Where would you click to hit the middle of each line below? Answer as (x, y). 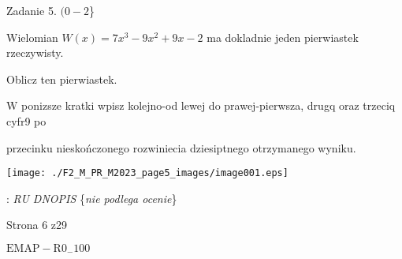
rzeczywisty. (35, 53)
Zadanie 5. (32, 10)
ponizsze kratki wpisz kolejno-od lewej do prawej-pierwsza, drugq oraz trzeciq (208, 105)
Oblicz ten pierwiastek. (62, 79)
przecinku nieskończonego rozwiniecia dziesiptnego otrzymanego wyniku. (181, 147)
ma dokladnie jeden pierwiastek (283, 37)
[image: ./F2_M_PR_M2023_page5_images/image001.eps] (147, 173)
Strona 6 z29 (37, 225)
